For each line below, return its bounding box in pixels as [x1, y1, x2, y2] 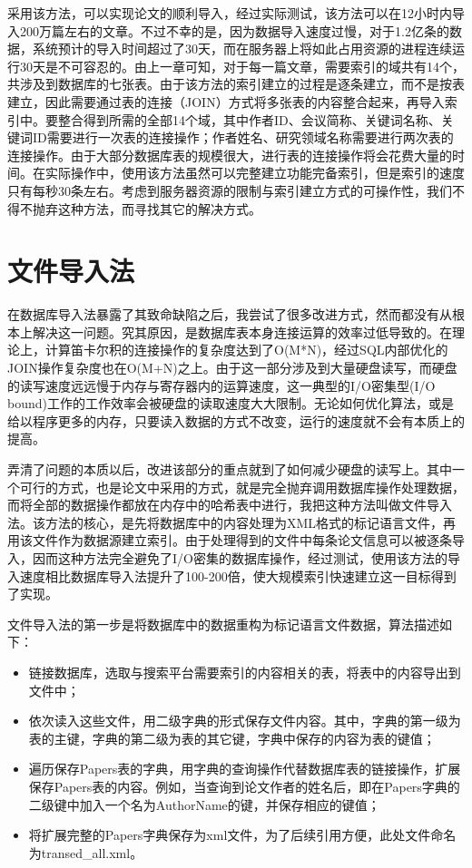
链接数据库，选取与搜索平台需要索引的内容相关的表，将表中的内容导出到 [28, 662, 461, 681]
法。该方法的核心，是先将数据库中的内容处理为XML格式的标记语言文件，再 [7, 512, 457, 532]
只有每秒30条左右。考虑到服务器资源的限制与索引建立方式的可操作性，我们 [7, 180, 452, 200]
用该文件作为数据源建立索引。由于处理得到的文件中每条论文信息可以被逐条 [7, 531, 452, 550]
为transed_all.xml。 [28, 843, 143, 862]
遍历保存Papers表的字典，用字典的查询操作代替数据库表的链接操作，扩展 [28, 759, 461, 778]
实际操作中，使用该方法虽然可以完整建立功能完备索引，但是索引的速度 [44, 163, 465, 182]
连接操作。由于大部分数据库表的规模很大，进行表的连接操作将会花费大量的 [7, 145, 452, 164]
